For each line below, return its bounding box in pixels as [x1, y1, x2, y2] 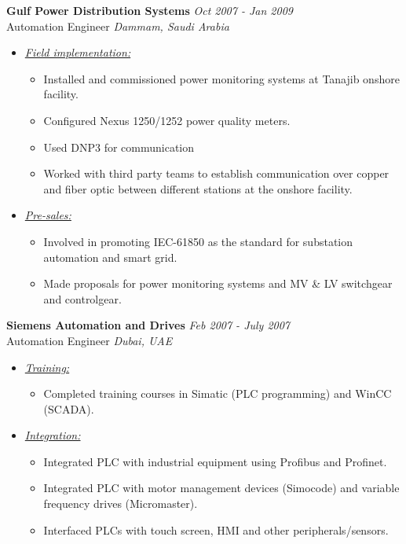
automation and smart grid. [43, 248, 177, 265]
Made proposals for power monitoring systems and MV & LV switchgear [43, 275, 393, 292]
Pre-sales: [24, 207, 71, 223]
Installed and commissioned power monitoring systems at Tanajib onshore [43, 70, 400, 86]
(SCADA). [43, 400, 94, 417]
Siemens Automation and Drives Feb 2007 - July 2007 [6, 317, 291, 333]
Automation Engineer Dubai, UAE [6, 332, 173, 348]
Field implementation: [24, 44, 131, 61]
